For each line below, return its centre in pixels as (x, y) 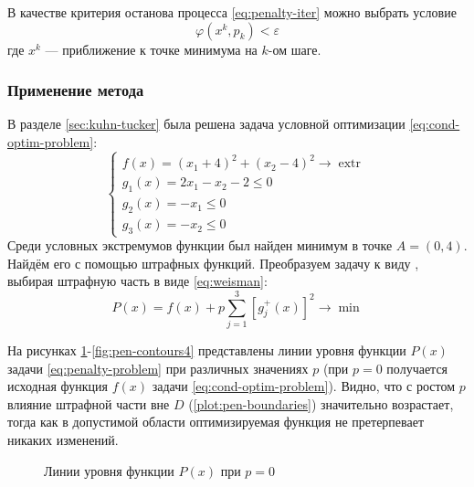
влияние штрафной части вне (89, 403)
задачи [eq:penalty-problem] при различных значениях (158, 368)
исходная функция (58, 386)
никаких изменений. (63, 439)
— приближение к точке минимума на (151, 49)
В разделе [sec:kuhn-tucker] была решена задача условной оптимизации (206, 124)
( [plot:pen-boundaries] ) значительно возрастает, (321, 403)
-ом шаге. (295, 49)
